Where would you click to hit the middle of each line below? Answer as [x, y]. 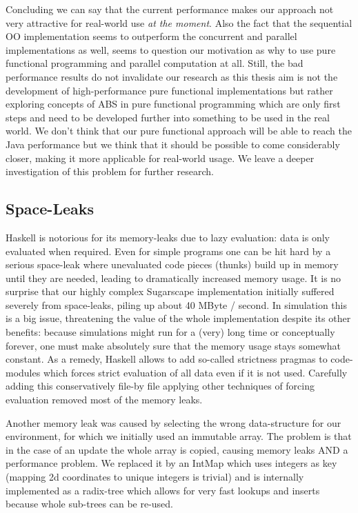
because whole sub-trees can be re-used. [90, 504]
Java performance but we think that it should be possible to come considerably [173, 144]
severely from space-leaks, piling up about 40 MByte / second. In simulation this [176, 304]
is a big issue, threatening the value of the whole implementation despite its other [178, 318]
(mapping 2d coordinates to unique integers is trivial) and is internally [155, 477]
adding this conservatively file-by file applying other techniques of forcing [160, 386]
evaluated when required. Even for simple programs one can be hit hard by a [168, 251]
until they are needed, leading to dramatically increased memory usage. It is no [173, 278]
